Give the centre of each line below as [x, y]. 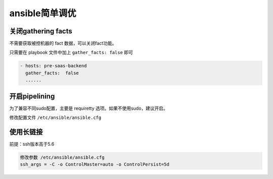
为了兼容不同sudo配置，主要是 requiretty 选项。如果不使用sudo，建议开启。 [89, 108]
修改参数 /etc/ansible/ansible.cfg [62, 158]
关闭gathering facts [41, 31]
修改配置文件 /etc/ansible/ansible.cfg [55, 118]
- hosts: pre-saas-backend [53, 66]
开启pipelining [32, 96]
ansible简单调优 [43, 13]
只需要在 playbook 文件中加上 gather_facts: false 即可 [71, 53]
